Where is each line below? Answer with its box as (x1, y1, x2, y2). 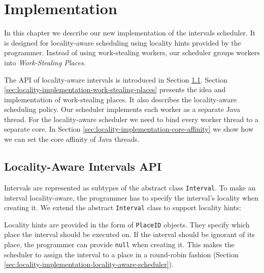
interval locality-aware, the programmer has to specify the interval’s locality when (4, 192, 258, 203)
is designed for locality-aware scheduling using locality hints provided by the (4, 37, 241, 48)
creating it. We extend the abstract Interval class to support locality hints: (4, 202, 241, 213)
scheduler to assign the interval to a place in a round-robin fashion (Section (4, 249, 239, 259)
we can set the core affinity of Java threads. (4, 134, 140, 144)
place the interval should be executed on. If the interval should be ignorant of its (4, 229, 255, 240)
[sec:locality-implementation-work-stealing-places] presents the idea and (4, 84, 226, 95)
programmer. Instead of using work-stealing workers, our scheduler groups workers (4, 47, 260, 58)
